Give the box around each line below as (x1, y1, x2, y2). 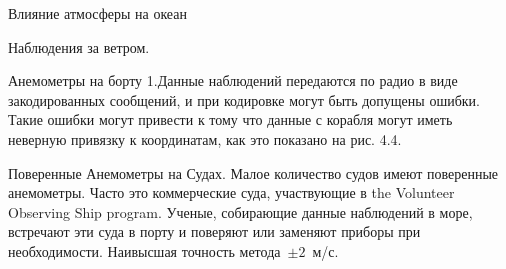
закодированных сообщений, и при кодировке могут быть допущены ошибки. (8, 89, 480, 110)
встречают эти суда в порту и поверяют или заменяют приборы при (8, 221, 421, 242)
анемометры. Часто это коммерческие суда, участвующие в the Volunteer (8, 182, 455, 203)
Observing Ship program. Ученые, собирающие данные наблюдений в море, (8, 201, 473, 222)
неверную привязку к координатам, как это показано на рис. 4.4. (8, 128, 402, 149)
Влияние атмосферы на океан (8, 3, 187, 23)
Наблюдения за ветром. (8, 36, 150, 57)
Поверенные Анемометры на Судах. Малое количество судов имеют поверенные (8, 162, 499, 183)
